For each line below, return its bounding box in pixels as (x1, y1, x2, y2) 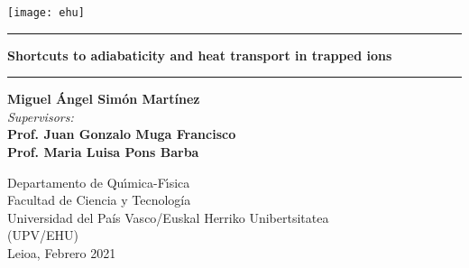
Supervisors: (7, 106, 74, 125)
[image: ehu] (7, 6, 85, 19)
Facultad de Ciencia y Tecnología (7, 190, 191, 209)
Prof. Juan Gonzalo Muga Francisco (7, 125, 236, 143)
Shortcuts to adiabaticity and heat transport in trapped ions (7, 45, 392, 64)
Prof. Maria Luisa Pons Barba (7, 143, 199, 162)
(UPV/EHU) (7, 226, 78, 245)
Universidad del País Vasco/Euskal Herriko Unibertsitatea (7, 208, 329, 226)
